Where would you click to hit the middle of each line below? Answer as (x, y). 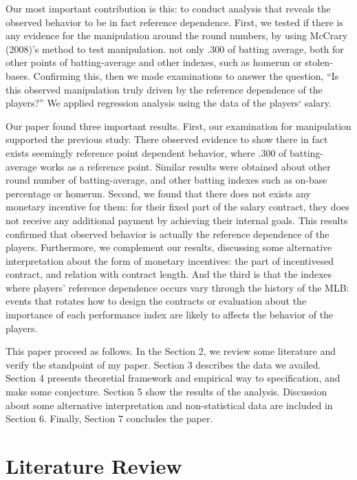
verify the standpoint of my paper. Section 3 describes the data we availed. (163, 364)
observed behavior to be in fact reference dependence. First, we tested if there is (174, 22)
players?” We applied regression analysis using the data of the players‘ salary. (169, 103)
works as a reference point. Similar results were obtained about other (185, 166)
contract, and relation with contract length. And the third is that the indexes (169, 274)
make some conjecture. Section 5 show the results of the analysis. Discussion (166, 392)
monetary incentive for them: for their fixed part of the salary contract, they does (177, 207)
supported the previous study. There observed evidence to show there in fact (167, 139)
